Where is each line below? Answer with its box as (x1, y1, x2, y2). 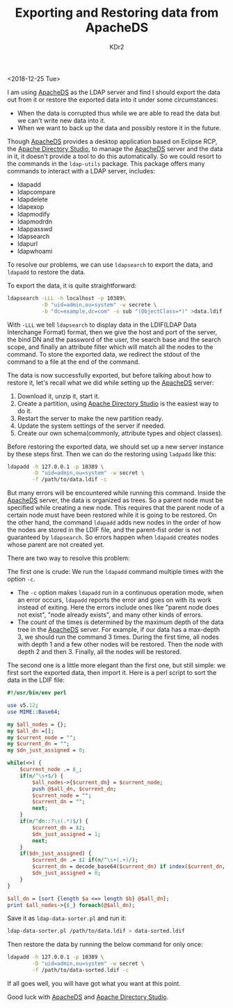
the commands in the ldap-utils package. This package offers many (7, 159, 205, 168)
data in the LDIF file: (7, 676, 65, 684)
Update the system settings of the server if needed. (17, 421, 166, 430)
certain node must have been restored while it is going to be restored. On (7, 511, 217, 520)
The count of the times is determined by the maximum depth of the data (17, 618, 224, 626)
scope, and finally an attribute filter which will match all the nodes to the (7, 343, 214, 351)
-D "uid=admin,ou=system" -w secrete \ (41, 301, 157, 308)
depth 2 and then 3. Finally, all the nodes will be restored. (17, 648, 182, 656)
